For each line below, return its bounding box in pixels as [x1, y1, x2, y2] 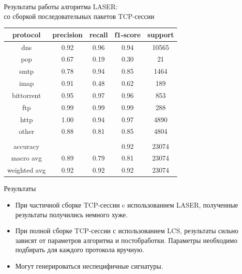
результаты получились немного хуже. [15, 209, 128, 219]
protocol [12, 29, 41, 39]
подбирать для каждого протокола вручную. [15, 244, 144, 255]
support [147, 29, 174, 39]
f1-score [114, 29, 141, 39]
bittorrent [12, 90, 41, 100]
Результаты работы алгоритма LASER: [4, 1, 118, 11]
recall [89, 29, 108, 39]
